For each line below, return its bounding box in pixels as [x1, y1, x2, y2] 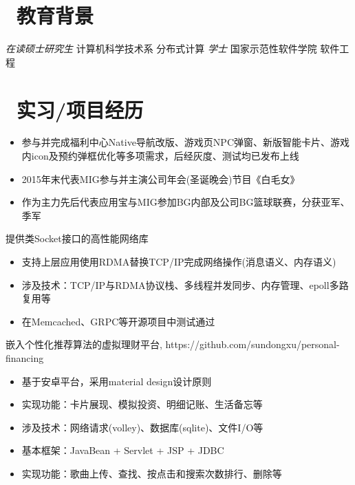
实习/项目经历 [17, 95, 144, 123]
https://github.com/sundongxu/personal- [165, 337, 340, 352]
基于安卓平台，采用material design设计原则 [21, 374, 212, 388]
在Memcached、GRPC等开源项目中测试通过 [21, 314, 215, 328]
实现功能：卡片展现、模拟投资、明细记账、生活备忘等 [21, 397, 263, 411]
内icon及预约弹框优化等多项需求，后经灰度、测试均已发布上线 [21, 149, 299, 163]
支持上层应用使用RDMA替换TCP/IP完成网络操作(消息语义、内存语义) [21, 255, 336, 268]
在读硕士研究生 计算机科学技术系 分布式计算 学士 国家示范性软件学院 [6, 41, 317, 56]
